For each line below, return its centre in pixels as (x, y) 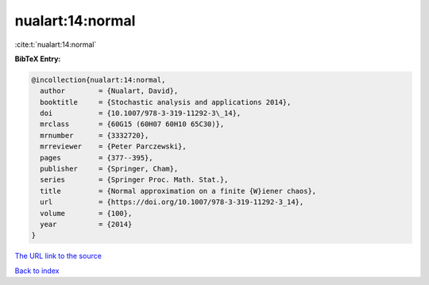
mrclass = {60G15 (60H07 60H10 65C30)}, (132, 124)
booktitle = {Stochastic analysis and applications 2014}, (166, 102)
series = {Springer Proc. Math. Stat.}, (134, 180)
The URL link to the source (58, 256)
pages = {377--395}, (97, 158)
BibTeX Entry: (38, 59)
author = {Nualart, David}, (109, 91)
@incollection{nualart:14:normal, (99, 80)
